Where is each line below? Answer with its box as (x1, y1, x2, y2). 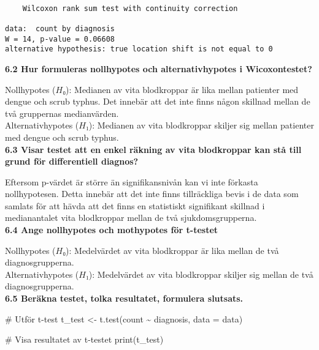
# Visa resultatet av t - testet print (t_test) (5, 333, 164, 346)
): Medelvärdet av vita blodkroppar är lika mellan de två (66, 244, 279, 256)
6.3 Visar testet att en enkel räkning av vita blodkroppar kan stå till (5, 143, 302, 155)
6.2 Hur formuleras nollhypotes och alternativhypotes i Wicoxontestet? (5, 62, 312, 75)
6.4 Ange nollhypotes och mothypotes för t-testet (5, 223, 218, 236)
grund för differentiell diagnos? (5, 155, 139, 168)
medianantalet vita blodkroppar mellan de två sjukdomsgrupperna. (5, 211, 257, 224)
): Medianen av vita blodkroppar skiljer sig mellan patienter (88, 119, 314, 132)
